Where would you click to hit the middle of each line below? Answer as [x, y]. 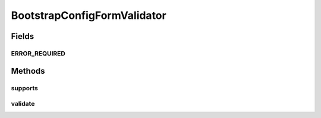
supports [25, 88]
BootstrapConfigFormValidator [89, 15]
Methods [28, 71]
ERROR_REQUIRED [38, 53]
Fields [23, 36]
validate [23, 104]
